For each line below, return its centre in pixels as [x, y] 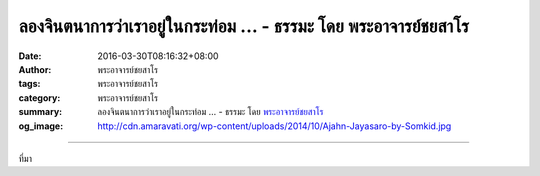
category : [39, 97]
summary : [40, 112]
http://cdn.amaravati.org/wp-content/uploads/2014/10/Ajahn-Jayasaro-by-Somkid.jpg [274, 126]
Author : [35, 69]
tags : [29, 84]
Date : [30, 56]
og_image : [41, 126]
